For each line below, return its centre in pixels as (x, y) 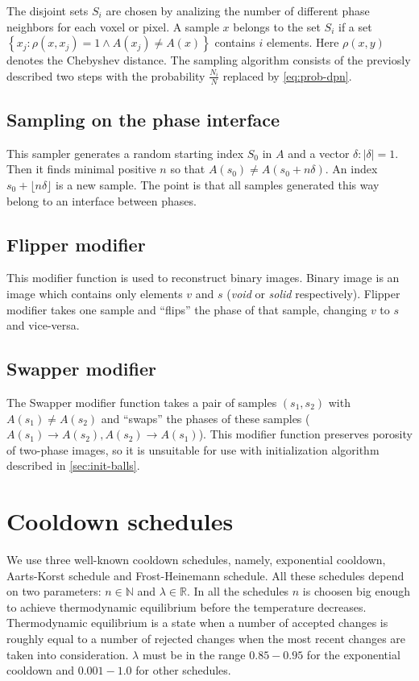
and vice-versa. (43, 325)
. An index (351, 169)
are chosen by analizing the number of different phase (238, 10)
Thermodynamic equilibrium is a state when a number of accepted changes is (197, 623)
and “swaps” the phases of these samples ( (205, 418)
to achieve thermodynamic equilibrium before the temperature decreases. (187, 606)
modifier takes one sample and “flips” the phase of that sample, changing (187, 309)
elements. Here (303, 42)
